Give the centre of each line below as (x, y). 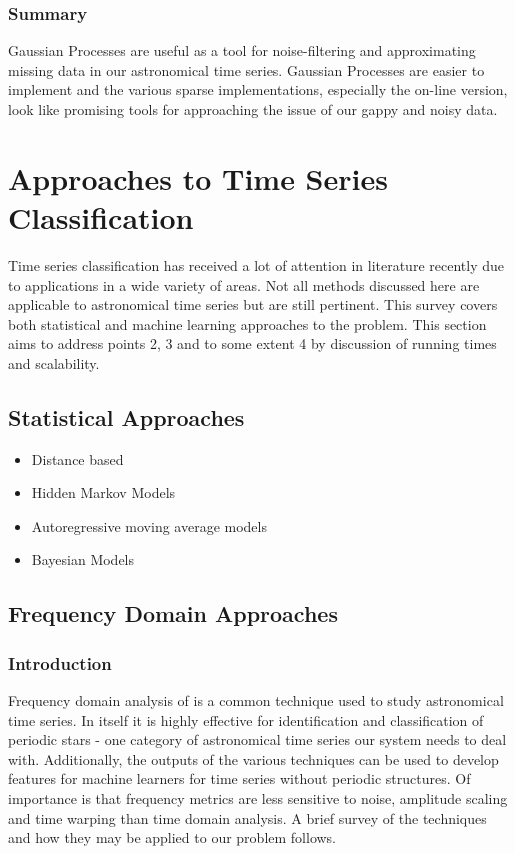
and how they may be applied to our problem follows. (172, 837)
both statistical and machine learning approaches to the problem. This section (247, 323)
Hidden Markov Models (103, 492)
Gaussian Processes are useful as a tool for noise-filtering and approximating (242, 50)
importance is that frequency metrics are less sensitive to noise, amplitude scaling (258, 798)
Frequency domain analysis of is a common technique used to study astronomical (256, 700)
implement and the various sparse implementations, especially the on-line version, (258, 89)
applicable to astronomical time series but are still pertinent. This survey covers (253, 304)
